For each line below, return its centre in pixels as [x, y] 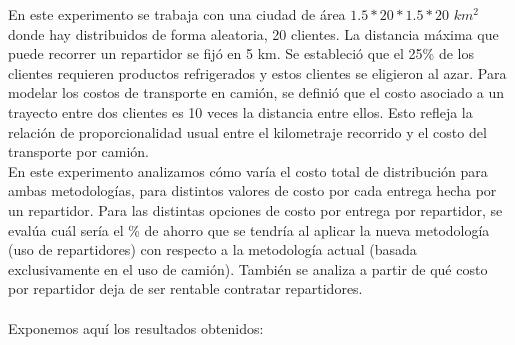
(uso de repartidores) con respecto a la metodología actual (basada [212, 249]
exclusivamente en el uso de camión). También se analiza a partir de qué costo [248, 268]
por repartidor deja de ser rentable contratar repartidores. [185, 288]
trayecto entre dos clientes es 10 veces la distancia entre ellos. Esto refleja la [240, 111]
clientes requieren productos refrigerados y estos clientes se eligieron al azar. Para [257, 72]
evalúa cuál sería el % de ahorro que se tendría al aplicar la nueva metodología [249, 229]
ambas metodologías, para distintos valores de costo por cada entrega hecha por [252, 190]
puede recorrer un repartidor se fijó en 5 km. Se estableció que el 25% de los [241, 53]
